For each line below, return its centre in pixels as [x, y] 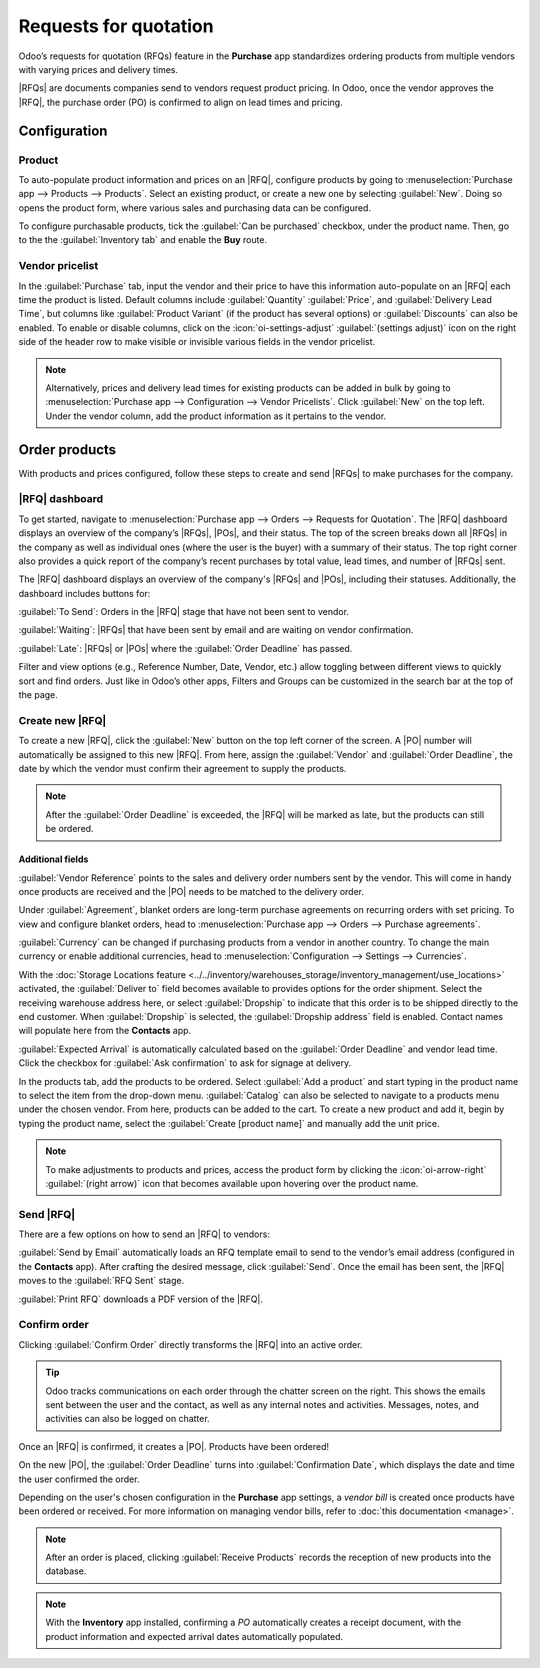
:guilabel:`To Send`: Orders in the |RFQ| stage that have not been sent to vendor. [184, 612]
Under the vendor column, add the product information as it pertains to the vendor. [216, 416]
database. [66, 1571]
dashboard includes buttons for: [84, 593]
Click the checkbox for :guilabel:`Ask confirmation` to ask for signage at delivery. [185, 1063]
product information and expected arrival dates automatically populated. [194, 1636]
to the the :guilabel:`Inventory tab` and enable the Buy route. [143, 240]
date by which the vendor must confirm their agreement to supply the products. [182, 768]
